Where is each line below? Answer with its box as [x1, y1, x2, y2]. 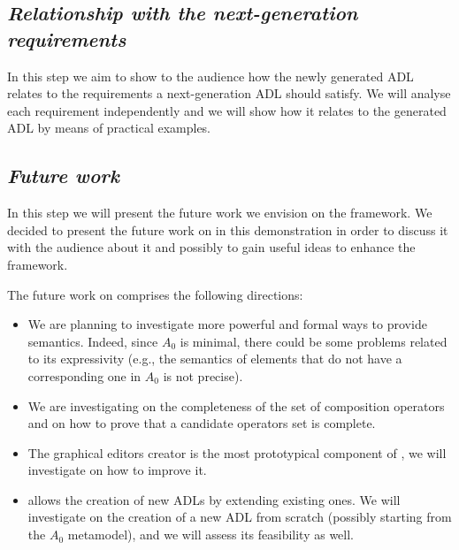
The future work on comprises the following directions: [7, 285, 303, 303]
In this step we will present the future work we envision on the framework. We [7, 203, 432, 222]
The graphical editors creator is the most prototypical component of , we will [27, 443, 447, 462]
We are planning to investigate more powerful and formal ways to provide [27, 315, 427, 333]
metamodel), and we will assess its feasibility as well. [67, 525, 355, 544]
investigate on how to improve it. [27, 461, 207, 479]
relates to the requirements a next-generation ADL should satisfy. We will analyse [7, 84, 451, 103]
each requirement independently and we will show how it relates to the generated [7, 101, 447, 119]
